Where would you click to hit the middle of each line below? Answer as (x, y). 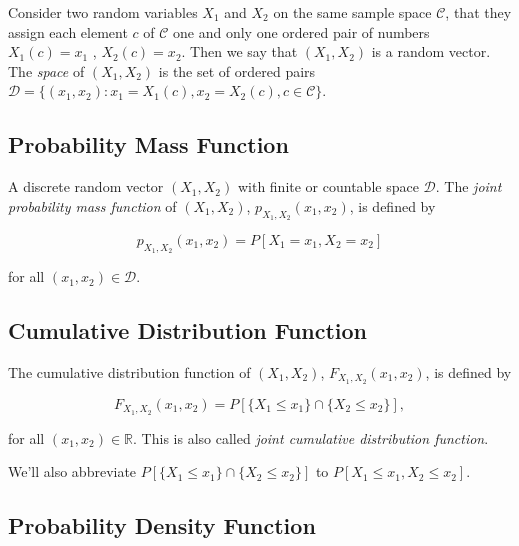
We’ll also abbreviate (72, 471)
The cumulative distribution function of (129, 371)
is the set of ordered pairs (237, 70)
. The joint (468, 186)
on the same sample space (352, 12)
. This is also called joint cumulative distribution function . (311, 437)
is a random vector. (431, 51)
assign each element (68, 31)
